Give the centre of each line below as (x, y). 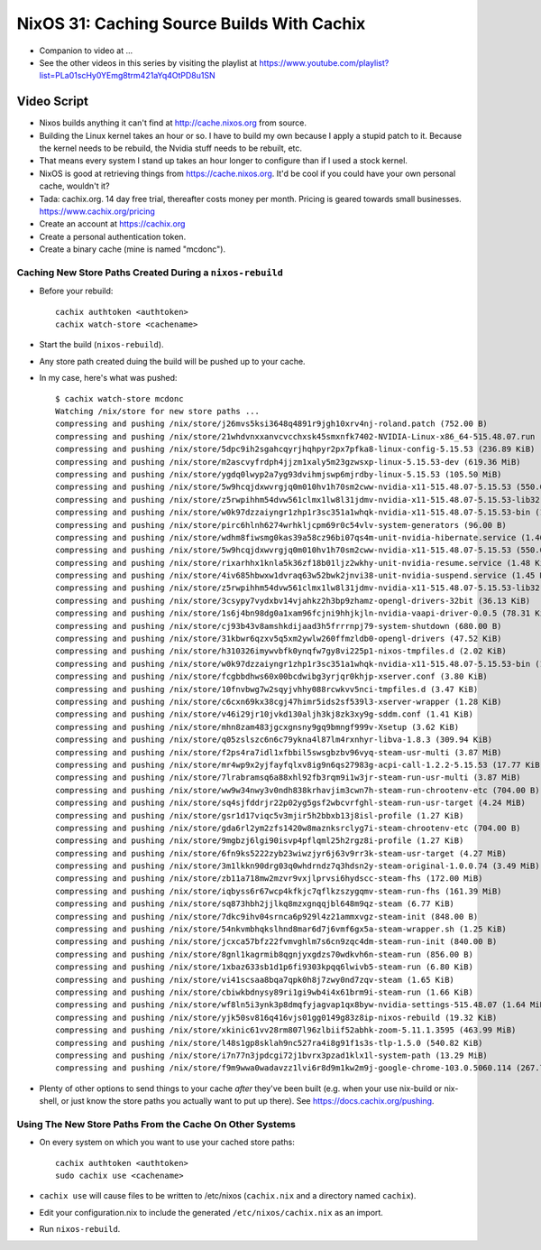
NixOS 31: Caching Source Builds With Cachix (191, 23)
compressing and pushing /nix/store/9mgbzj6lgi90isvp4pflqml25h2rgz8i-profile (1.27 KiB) (260, 841)
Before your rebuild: (76, 291)
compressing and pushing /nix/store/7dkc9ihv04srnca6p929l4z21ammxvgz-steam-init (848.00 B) (267, 917)
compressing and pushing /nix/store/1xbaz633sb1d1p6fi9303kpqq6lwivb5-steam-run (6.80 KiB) (264, 967)
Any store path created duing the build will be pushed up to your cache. (172, 361)
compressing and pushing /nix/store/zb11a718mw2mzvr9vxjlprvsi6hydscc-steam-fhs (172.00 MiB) (269, 879)
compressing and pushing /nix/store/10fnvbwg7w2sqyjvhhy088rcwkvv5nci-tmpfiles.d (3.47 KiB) (267, 689)
